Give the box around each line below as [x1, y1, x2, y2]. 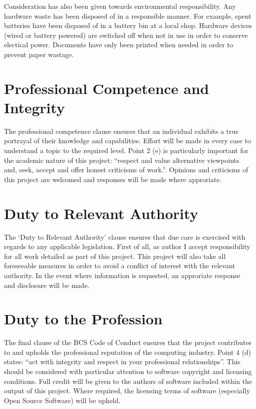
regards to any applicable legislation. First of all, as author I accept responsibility [4, 241, 251, 252]
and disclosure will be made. [4, 280, 90, 290]
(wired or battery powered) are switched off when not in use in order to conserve [4, 30, 248, 40]
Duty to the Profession [4, 309, 163, 329]
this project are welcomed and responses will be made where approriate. [4, 174, 222, 184]
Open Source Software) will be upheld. [4, 395, 121, 405]
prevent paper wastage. [4, 49, 74, 59]
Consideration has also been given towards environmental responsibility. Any [4, 1, 236, 11]
